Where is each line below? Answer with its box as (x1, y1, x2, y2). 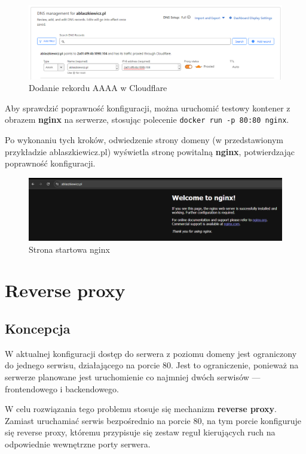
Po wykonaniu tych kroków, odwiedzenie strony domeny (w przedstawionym (5, 134, 283, 146)
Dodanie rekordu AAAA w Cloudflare (29, 81, 167, 94)
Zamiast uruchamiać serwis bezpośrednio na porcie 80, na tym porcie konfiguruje (5, 414, 301, 426)
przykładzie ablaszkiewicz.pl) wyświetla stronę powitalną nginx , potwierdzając (5, 145, 295, 158)
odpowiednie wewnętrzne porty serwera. (5, 437, 151, 450)
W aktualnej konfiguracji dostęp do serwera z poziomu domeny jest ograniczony (5, 347, 297, 359)
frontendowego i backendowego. (5, 382, 119, 395)
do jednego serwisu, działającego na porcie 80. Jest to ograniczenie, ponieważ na (5, 359, 299, 371)
